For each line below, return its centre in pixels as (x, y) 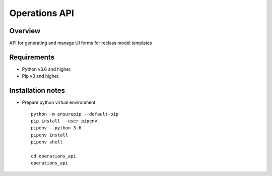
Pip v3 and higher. (41, 76)
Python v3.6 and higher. (47, 69)
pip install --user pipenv (64, 121)
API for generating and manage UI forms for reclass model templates (81, 43)
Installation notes (37, 91)
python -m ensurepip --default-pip (75, 114)
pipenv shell (47, 142)
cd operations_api (54, 156)
